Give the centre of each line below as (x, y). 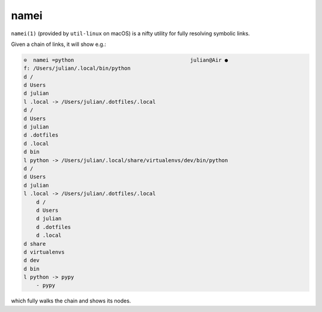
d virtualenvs (44, 252)
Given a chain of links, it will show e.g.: (59, 44)
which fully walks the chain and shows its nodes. (71, 301)
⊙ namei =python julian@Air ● (126, 60)
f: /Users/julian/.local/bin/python (77, 68)
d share (35, 244)
